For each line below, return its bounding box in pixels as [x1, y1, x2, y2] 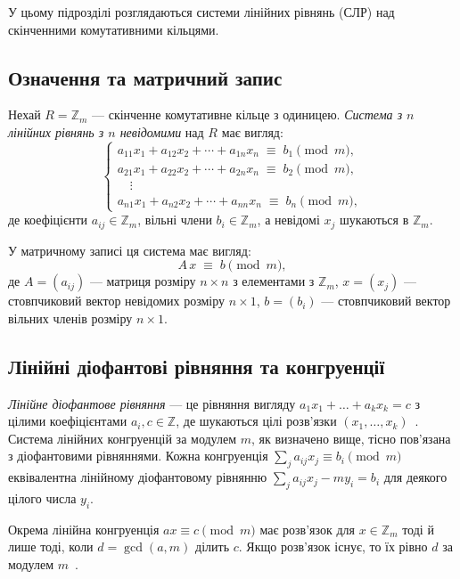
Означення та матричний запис [8, 63, 283, 91]
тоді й [402, 519, 434, 538]
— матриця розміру [89, 272, 196, 290]
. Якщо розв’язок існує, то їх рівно [238, 537, 428, 556]
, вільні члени [137, 210, 212, 229]
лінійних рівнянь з [8, 122, 104, 141]
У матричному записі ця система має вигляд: [8, 241, 251, 259]
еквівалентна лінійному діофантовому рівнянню [8, 468, 267, 486]
